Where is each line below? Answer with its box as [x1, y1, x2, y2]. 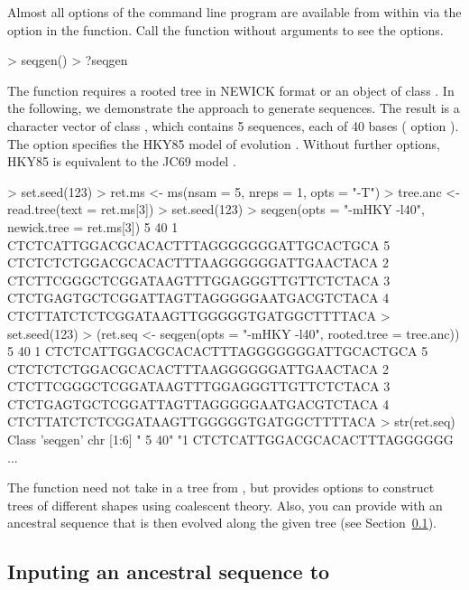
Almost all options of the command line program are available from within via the [7, 3, 462, 21]
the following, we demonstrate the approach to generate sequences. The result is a [7, 98, 460, 117]
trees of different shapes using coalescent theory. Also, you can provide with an [7, 495, 443, 514]
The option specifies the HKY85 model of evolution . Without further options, [7, 134, 440, 153]
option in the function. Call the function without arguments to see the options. [7, 20, 444, 39]
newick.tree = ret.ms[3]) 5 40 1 [7, 217, 179, 236]
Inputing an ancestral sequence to [7, 557, 330, 585]
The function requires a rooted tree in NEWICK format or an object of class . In [7, 80, 455, 99]
